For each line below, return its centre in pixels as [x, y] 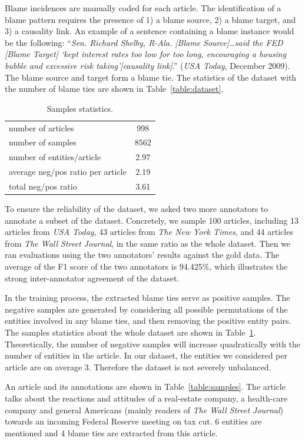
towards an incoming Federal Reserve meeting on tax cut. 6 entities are [133, 421]
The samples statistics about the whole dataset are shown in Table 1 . [130, 332]
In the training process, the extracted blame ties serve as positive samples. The [147, 298]
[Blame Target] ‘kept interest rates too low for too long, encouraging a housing [146, 54]
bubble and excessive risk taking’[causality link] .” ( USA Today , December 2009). [147, 65]
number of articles [42, 127]
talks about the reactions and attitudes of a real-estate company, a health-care [146, 398]
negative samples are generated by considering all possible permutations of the [146, 309]
